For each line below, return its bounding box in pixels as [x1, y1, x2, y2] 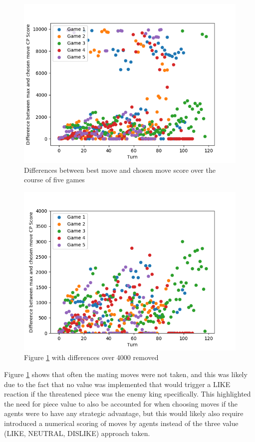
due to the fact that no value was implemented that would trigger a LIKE [4, 379, 231, 389]
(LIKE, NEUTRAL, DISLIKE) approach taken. [4, 428, 150, 438]
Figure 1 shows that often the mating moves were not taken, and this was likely [4, 369, 248, 379]
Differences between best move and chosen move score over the [24, 164, 216, 175]
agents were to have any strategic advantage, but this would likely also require [4, 408, 244, 419]
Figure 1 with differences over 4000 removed [24, 352, 159, 363]
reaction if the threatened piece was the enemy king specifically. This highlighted [4, 389, 251, 399]
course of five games [24, 174, 85, 185]
